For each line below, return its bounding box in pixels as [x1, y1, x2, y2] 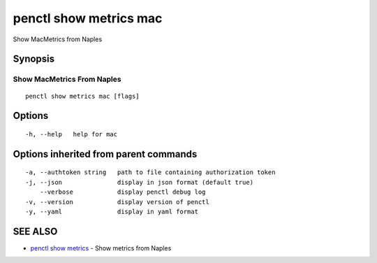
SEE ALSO [13, 225, 58, 237]
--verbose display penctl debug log [39, 188, 206, 196]
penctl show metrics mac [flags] [25, 92, 140, 100]
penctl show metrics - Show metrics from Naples [30, 243, 172, 252]
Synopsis [13, 53, 55, 65]
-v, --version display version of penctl [25, 198, 209, 206]
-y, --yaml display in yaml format [25, 207, 199, 215]
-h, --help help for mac [25, 130, 118, 138]
